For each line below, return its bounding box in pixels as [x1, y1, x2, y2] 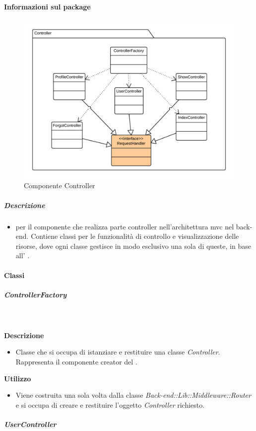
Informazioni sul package [4, 1, 91, 11]
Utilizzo [4, 373, 31, 383]
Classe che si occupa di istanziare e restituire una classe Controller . [15, 347, 220, 357]
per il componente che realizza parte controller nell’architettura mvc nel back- [15, 221, 253, 231]
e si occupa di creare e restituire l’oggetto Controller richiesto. [15, 399, 205, 410]
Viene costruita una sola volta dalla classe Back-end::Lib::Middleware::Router [15, 390, 251, 400]
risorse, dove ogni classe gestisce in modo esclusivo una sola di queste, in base [15, 240, 251, 251]
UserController [4, 419, 57, 430]
